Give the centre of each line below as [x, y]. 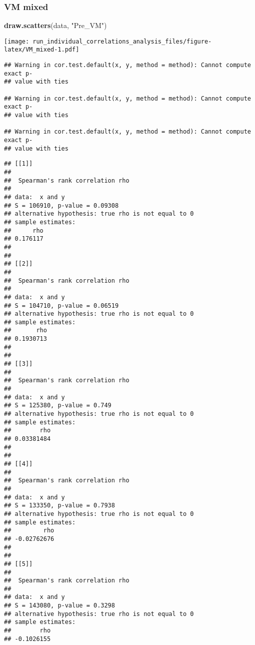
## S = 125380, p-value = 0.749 [58, 406]
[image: [17, 41]
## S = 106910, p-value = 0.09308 [61, 205]
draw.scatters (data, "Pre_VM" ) [55, 25]
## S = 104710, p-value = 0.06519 [61, 305]
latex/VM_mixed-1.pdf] [42, 50]
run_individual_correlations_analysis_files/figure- [122, 41]
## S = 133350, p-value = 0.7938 [59, 506]
